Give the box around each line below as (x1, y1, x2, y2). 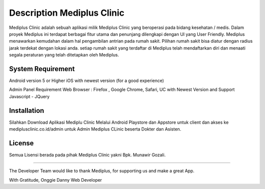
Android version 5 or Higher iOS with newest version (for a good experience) (9, 78, 164, 83)
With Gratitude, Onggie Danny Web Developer (9, 177, 103, 183)
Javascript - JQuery (9, 93, 50, 99)
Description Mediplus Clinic (9, 7, 125, 18)
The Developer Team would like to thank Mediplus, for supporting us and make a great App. (9, 168, 195, 174)
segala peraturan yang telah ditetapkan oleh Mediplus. (9, 52, 119, 58)
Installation (9, 106, 44, 115)
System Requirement (9, 64, 75, 73)
